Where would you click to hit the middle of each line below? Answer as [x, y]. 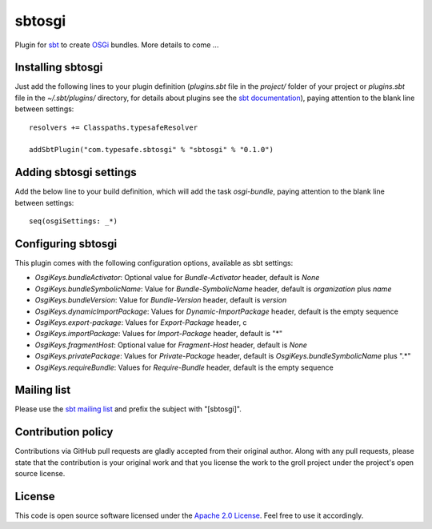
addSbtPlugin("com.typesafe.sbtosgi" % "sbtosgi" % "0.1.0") [151, 150]
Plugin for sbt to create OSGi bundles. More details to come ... [117, 45]
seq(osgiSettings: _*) [74, 221]
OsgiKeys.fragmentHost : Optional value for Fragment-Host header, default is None [171, 345]
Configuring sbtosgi [66, 244]
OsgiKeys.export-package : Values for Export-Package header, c [141, 322]
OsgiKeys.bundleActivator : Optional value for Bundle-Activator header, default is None [177, 278]
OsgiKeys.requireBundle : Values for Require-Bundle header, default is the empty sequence [184, 367]
